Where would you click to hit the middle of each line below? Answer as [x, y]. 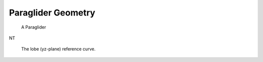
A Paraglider [34, 27]
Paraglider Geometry [52, 13]
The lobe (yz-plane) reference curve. [58, 49]
